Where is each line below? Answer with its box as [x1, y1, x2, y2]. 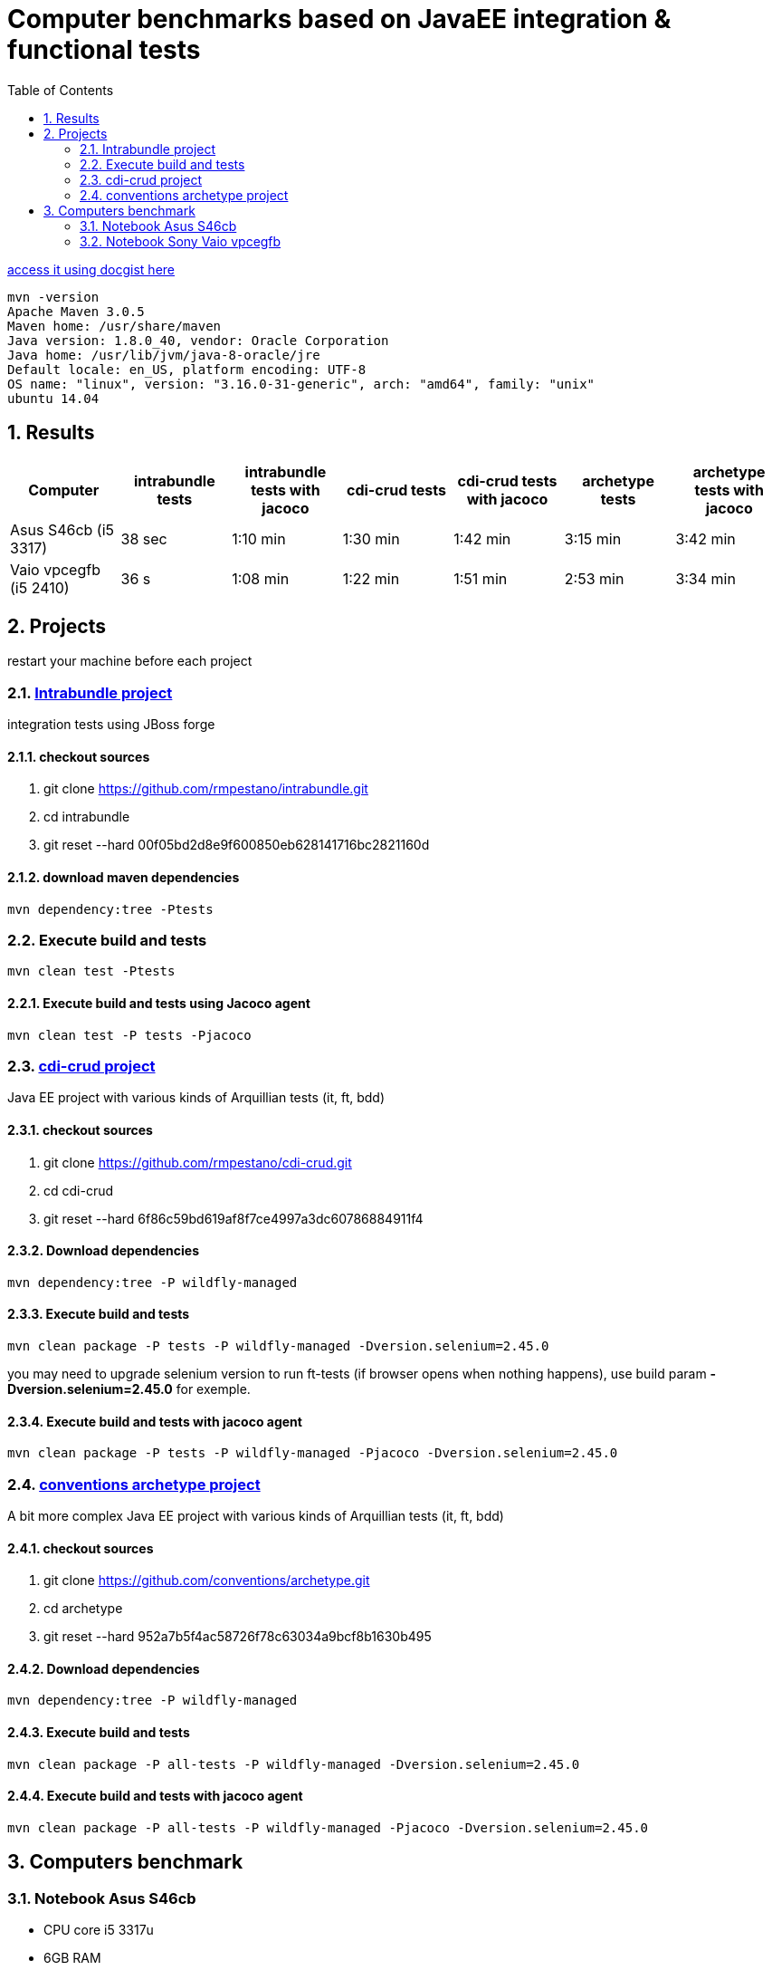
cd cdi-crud [43, 1182, 114, 1198]
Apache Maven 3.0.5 [7, 303, 145, 319]
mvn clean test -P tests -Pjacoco [7, 1027, 252, 1043]
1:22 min [342, 569, 400, 588]
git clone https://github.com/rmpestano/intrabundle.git [43, 781, 368, 797]
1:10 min [232, 529, 286, 548]
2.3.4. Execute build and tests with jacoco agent [7, 1413, 302, 1429]
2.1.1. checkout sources [7, 748, 150, 764]
